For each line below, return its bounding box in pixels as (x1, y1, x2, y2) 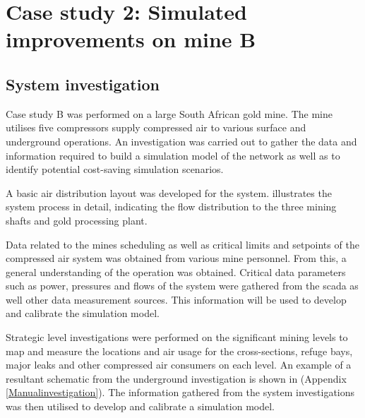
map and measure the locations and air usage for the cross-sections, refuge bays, (6, 343, 353, 358)
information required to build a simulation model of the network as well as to (6, 148, 340, 162)
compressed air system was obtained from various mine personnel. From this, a (6, 251, 347, 265)
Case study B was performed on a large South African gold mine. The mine (6, 106, 333, 121)
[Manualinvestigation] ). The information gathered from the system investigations (6, 385, 355, 400)
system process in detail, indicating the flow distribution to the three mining (6, 199, 337, 214)
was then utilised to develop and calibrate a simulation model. (6, 399, 275, 414)
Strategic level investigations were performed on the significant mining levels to (6, 330, 348, 345)
